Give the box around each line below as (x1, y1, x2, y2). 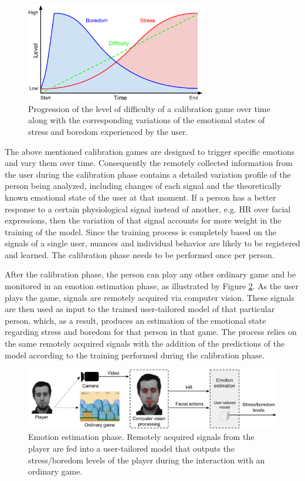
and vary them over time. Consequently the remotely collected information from (5, 157, 293, 169)
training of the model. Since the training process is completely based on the (5, 225, 277, 238)
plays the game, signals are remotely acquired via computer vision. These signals (5, 291, 294, 303)
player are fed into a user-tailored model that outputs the (28, 442, 235, 454)
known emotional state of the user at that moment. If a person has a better (5, 191, 276, 203)
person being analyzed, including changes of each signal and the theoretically (5, 179, 282, 192)
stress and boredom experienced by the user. (28, 125, 188, 137)
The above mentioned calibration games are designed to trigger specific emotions (5, 145, 295, 157)
